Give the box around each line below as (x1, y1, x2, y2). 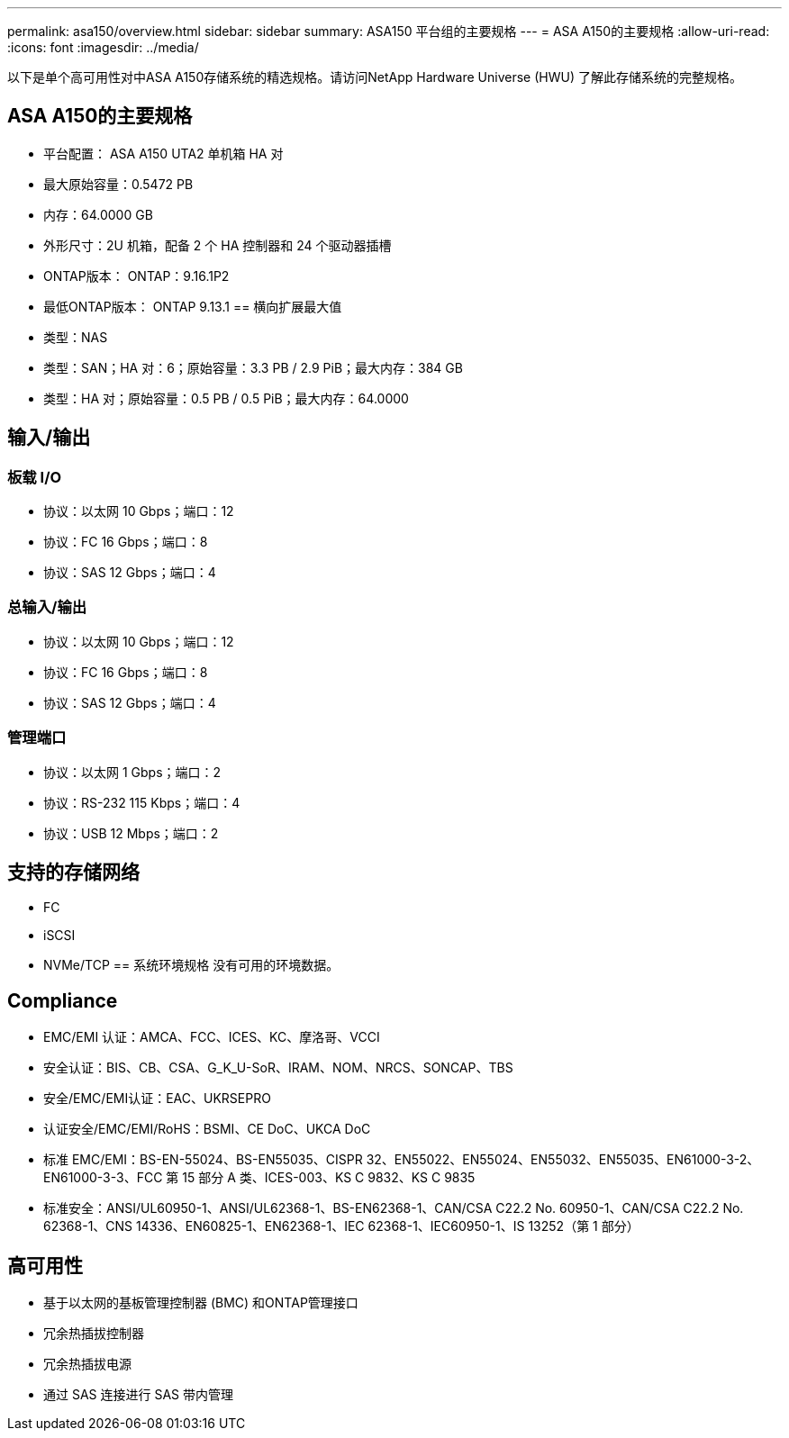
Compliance (7, 989, 118, 1012)
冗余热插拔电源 (43, 1356, 131, 1372)
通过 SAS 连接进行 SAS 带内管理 (43, 1387, 233, 1403)
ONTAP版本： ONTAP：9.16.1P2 (43, 267, 230, 284)
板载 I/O (7, 467, 62, 486)
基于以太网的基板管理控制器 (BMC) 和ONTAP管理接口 (43, 1295, 358, 1311)
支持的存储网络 (7, 860, 140, 883)
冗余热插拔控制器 (43, 1325, 144, 1342)
